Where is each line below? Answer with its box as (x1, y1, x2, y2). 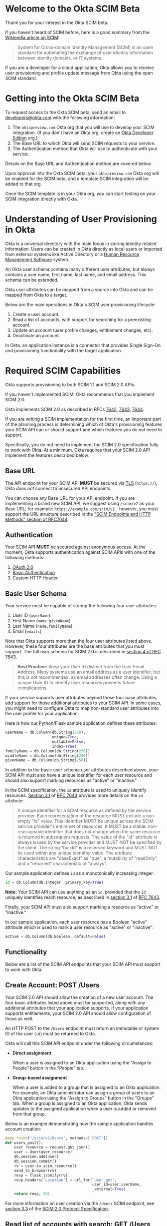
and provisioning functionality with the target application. (5, 347, 122, 353)
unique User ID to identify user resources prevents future (17, 680, 135, 686)
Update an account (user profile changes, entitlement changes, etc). (12, 327, 153, 333)
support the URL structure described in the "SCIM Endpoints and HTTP (5, 511, 151, 517)
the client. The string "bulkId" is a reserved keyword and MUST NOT (17, 845, 158, 851)
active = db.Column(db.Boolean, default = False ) (5, 934, 106, 939)
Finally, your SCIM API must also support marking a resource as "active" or (5, 904, 159, 910)
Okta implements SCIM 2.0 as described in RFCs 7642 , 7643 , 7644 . (5, 406, 145, 412)
